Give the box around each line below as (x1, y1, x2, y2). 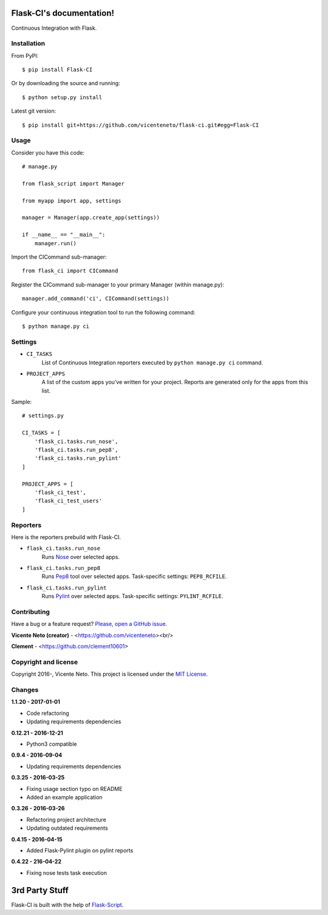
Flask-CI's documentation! (11, 8, 115, 18)
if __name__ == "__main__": (22, 231, 106, 238)
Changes (11, 686, 39, 694)
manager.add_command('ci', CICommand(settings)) (22, 295, 169, 302)
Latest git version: (11, 107, 56, 115)
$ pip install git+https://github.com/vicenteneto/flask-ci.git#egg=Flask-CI (22, 122, 259, 128)
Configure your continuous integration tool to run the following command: (11, 308, 196, 316)
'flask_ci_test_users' (34, 498, 103, 504)
